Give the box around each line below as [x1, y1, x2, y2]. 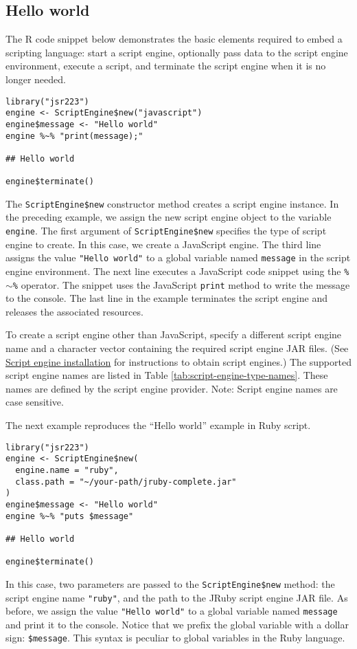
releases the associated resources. [5, 304, 143, 318]
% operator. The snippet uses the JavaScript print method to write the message [12, 277, 350, 291]
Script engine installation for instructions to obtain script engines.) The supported [5, 354, 352, 368]
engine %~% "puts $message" [5, 511, 134, 521]
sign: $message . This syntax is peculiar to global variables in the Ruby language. [5, 630, 345, 645]
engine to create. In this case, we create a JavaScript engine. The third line [5, 236, 321, 251]
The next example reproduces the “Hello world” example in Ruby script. [5, 418, 311, 432]
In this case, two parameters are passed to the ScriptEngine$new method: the [5, 576, 335, 591]
